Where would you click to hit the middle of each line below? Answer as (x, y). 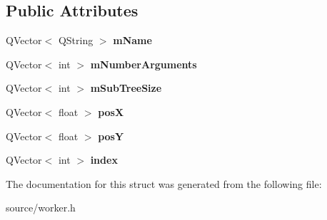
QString (76, 40)
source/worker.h (41, 208)
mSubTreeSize (126, 88)
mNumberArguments (144, 64)
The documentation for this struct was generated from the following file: (164, 183)
